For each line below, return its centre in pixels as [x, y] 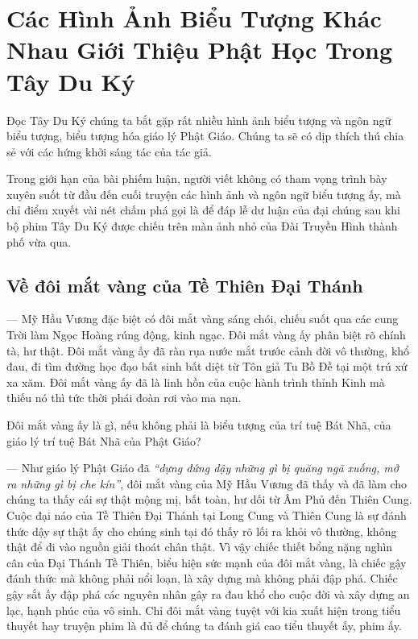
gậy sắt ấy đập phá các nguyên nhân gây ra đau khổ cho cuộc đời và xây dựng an [208, 593]
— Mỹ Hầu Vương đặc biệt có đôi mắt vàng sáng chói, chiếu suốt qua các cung [203, 319]
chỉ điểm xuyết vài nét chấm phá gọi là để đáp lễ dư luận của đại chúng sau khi [203, 210]
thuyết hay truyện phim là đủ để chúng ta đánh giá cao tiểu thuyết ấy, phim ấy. [204, 626]
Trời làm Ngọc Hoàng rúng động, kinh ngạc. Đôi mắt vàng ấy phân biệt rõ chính [206, 335]
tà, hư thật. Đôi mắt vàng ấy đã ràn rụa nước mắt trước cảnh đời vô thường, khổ [208, 350]
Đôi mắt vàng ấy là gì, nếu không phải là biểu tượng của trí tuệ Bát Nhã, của [199, 425]
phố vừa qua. [39, 241]
